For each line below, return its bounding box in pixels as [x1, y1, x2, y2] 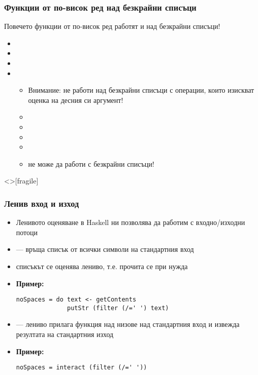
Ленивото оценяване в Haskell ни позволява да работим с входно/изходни [16, 217, 245, 228]
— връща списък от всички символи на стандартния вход [16, 244, 194, 254]
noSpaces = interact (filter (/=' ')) [16, 364, 147, 371]
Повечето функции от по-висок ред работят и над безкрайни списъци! [4, 21, 220, 31]
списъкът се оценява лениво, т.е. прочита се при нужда [16, 260, 188, 271]
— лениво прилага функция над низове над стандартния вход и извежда [16, 319, 240, 329]
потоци [16, 227, 38, 237]
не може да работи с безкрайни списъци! [28, 158, 154, 169]
